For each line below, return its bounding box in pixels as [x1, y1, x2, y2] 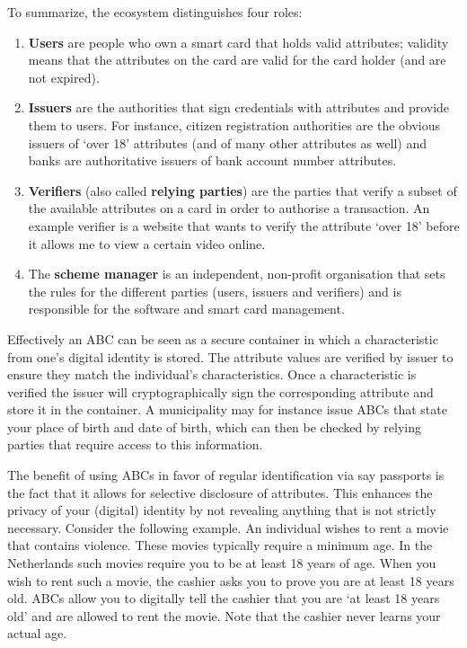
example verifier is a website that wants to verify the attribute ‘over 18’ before [28, 216, 460, 235]
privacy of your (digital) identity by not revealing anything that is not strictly [7, 501, 436, 519]
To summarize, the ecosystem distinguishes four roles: [7, 3, 303, 21]
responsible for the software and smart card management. [28, 299, 345, 318]
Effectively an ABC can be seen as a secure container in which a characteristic [7, 329, 438, 348]
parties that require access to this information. [7, 435, 263, 454]
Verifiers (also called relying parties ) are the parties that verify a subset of [28, 181, 457, 200]
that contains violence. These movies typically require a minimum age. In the [7, 536, 433, 555]
